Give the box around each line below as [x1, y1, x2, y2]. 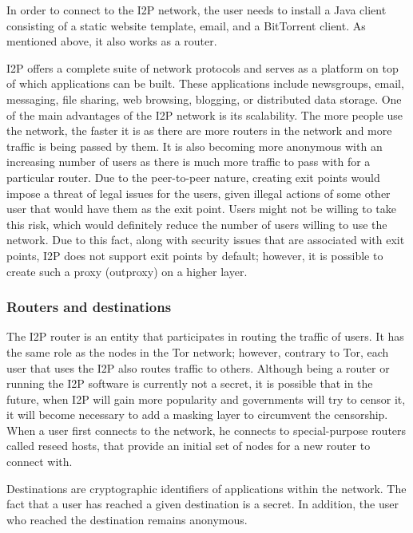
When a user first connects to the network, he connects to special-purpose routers [6, 421, 407, 438]
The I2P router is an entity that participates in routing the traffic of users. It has [6, 328, 404, 345]
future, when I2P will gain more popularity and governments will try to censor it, [6, 390, 406, 407]
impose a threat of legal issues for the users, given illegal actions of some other [6, 184, 391, 201]
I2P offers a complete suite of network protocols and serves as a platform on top [6, 59, 399, 76]
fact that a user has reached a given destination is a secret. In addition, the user [6, 495, 399, 512]
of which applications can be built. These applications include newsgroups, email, [6, 75, 404, 92]
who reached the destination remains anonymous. [6, 511, 248, 527]
